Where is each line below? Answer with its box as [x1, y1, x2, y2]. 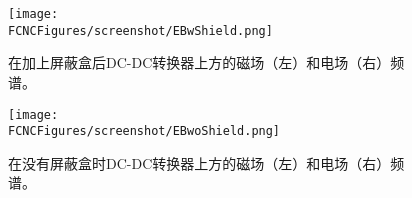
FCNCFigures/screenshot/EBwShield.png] [8, 23, 273, 38]
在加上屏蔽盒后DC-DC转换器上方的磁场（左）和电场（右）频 [8, 52, 405, 73]
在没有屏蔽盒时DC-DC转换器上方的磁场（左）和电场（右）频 [8, 152, 405, 173]
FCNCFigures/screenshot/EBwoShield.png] [8, 124, 281, 139]
